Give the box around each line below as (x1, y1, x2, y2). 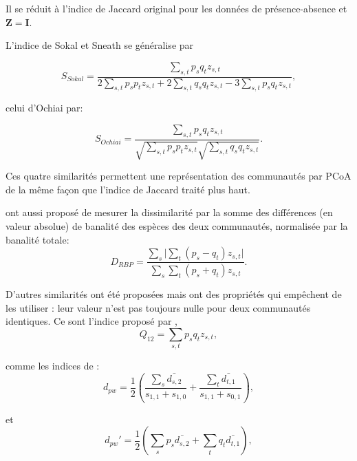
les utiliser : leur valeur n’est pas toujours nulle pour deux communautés (6, 300, 311, 314)
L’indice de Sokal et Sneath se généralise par (6, 38, 194, 52)
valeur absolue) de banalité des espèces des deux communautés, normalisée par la (6, 219, 348, 233)
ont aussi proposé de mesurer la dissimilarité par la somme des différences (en (6, 205, 333, 219)
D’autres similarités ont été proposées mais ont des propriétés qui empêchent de (6, 287, 342, 301)
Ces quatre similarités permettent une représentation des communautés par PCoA (6, 169, 351, 183)
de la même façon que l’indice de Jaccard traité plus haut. (6, 182, 250, 196)
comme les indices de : (6, 358, 100, 373)
